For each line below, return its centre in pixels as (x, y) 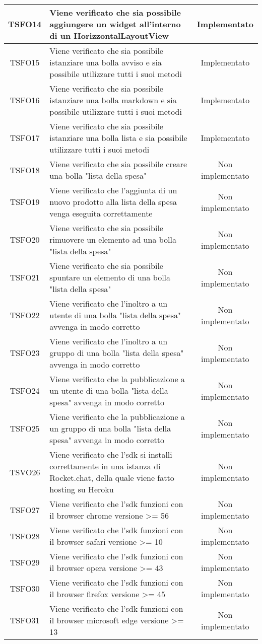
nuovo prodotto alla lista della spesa (113, 202)
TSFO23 (25, 353)
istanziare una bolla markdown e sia (113, 100)
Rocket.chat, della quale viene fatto (112, 478)
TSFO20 (25, 239)
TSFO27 (25, 510)
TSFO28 (25, 536)
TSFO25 (25, 428)
